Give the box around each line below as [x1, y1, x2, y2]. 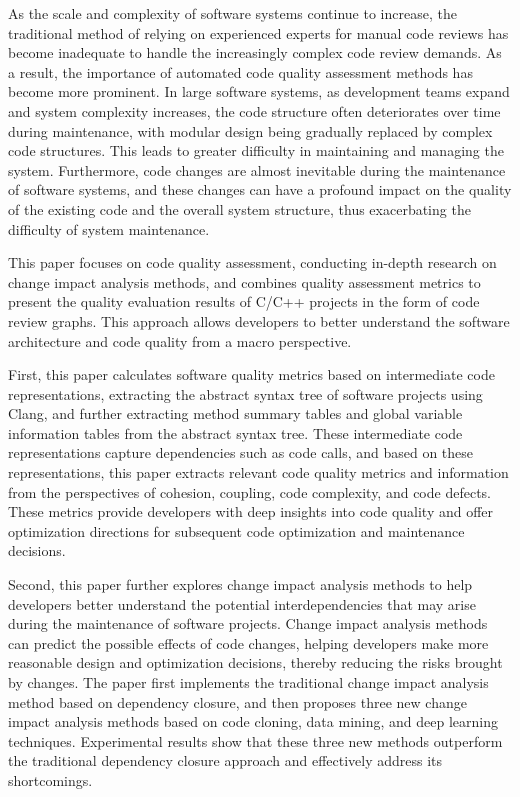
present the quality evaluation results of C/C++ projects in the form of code [8, 291, 480, 312]
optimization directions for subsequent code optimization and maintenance [8, 520, 465, 541]
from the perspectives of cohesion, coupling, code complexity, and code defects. [8, 481, 491, 502]
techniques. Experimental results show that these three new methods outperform [8, 730, 503, 751]
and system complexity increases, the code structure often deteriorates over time [8, 100, 501, 121]
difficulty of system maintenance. [8, 218, 210, 239]
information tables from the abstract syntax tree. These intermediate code [8, 422, 463, 443]
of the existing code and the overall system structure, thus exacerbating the [8, 198, 471, 219]
